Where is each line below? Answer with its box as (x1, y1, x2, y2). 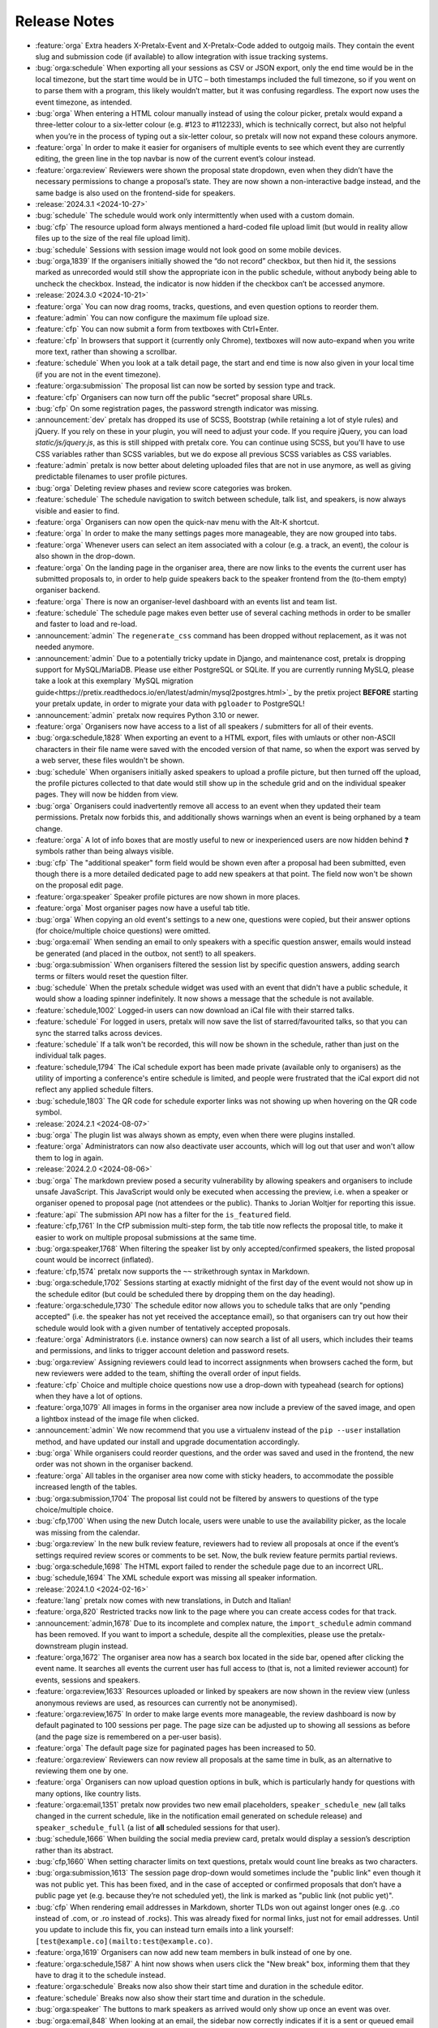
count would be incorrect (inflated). (35, 1255, 154, 1265)
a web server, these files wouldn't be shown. (35, 755, 185, 766)
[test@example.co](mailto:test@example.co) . (35, 1936, 213, 1946)
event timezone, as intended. (35, 97, 133, 107)
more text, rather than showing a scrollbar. (35, 347, 178, 357)
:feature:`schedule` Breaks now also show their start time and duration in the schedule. (35, 1992, 326, 2003)
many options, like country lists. (35, 1789, 142, 1798)
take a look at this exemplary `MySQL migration (35, 676, 194, 685)
